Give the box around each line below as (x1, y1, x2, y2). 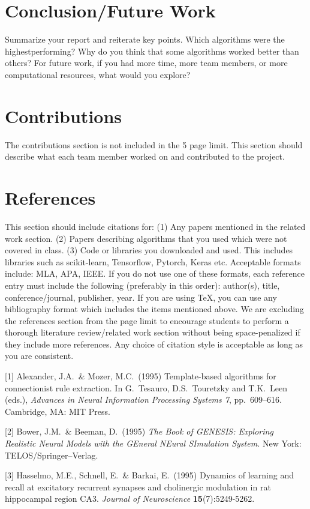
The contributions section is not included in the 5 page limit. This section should (5, 138, 303, 151)
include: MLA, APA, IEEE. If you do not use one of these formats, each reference (5, 267, 305, 280)
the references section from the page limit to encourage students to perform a (5, 314, 289, 327)
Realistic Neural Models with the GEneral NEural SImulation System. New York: (5, 437, 302, 450)
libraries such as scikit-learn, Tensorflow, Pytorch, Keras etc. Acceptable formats (5, 255, 301, 268)
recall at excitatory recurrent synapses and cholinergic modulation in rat (5, 480, 271, 493)
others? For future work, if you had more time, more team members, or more (5, 56, 288, 69)
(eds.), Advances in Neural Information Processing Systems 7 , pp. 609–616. (5, 393, 282, 406)
